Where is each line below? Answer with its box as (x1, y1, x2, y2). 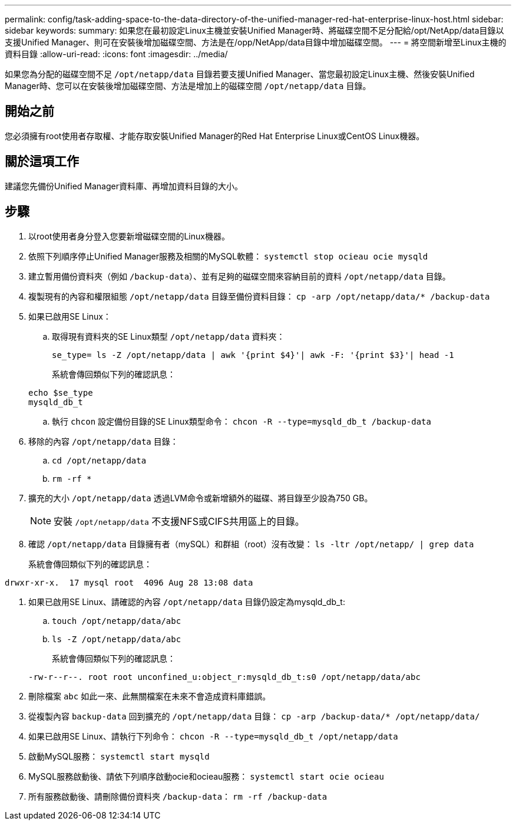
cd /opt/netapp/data (52, 455, 147, 465)
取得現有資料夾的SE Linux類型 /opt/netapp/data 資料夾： (52, 331, 285, 341)
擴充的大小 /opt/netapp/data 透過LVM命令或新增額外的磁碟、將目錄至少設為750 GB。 (28, 492, 373, 503)
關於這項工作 (5, 154, 79, 169)
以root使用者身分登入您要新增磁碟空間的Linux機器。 (28, 231, 230, 241)
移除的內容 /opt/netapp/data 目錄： (28, 436, 178, 446)
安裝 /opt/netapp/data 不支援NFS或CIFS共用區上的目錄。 (54, 515, 305, 527)
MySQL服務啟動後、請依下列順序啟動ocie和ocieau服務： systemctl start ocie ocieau (28, 771, 384, 781)
